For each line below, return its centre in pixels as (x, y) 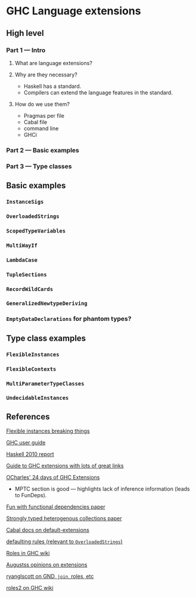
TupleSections (27, 274)
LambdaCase (22, 260)
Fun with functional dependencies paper (56, 507)
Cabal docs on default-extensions (48, 530)
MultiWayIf (22, 245)
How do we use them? (42, 104)
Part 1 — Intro (26, 50)
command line (41, 128)
